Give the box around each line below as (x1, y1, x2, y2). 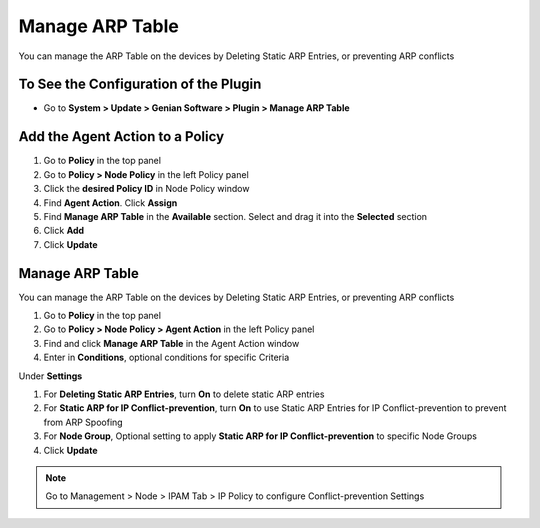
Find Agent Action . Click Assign (43, 196, 178, 209)
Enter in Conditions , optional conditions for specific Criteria (43, 351, 290, 364)
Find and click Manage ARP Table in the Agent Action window (43, 337, 300, 349)
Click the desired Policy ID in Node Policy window (43, 183, 250, 195)
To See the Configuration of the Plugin (18, 76, 262, 93)
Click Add (43, 225, 85, 237)
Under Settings (18, 370, 83, 382)
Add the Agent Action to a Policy (18, 128, 225, 145)
